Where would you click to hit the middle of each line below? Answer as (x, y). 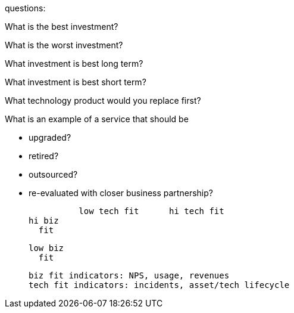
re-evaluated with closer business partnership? (121, 193)
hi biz (44, 221)
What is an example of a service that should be (97, 119)
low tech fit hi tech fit (151, 211)
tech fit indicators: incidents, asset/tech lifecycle (159, 285)
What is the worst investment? (64, 45)
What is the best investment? (62, 27)
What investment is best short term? (76, 82)
